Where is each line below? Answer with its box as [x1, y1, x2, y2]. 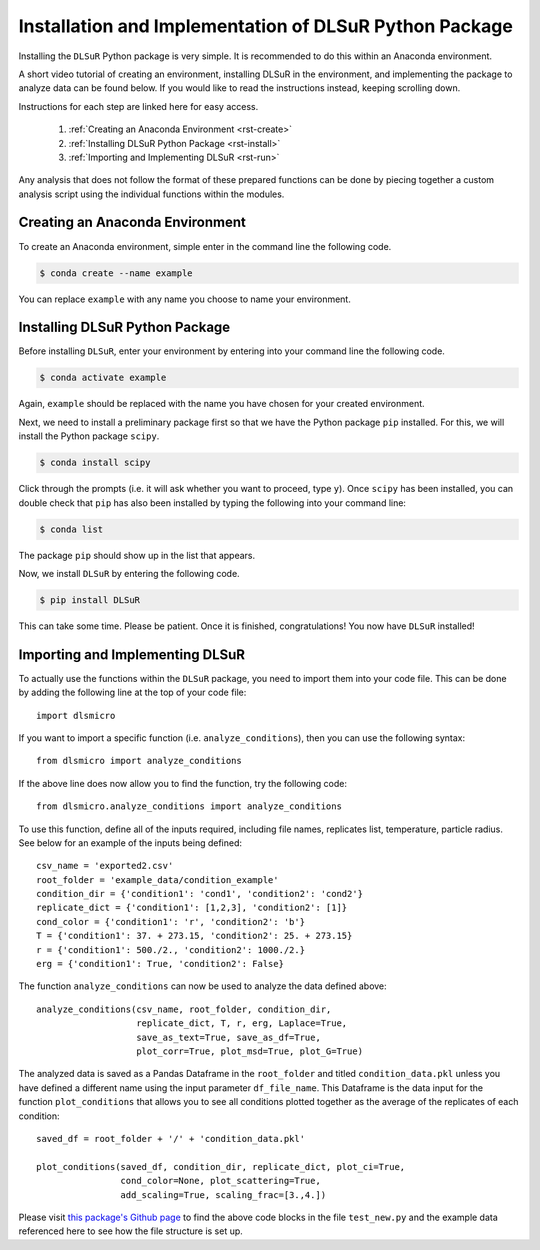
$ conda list [39, 523, 104, 535]
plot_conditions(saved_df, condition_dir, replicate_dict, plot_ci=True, [36, 1161, 406, 1172]
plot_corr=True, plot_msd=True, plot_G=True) [136, 1046, 364, 1057]
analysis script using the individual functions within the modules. [18, 188, 285, 200]
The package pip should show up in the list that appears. [18, 549, 256, 561]
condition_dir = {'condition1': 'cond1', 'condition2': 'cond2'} [36, 888, 364, 900]
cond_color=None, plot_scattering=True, [120, 1175, 322, 1187]
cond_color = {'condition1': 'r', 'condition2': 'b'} [36, 916, 305, 927]
